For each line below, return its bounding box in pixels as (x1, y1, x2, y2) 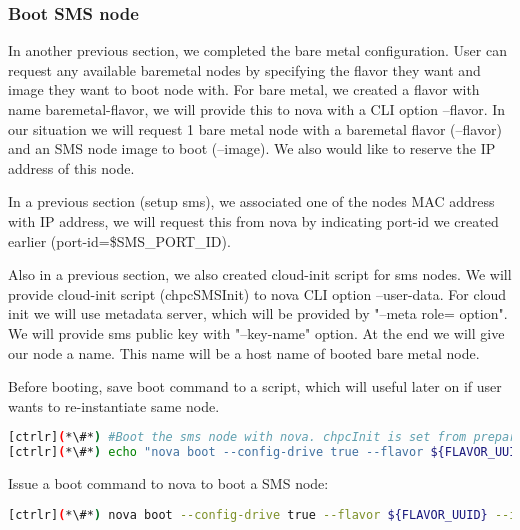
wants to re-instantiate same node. (8, 395, 220, 416)
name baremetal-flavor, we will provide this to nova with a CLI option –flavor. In (8, 99, 506, 119)
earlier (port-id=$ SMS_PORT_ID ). (8, 230, 231, 251)
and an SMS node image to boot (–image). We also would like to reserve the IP (8, 138, 496, 159)
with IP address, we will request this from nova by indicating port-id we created (8, 210, 499, 231)
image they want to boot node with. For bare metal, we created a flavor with (8, 79, 480, 100)
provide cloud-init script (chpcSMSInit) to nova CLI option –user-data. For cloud (8, 283, 507, 304)
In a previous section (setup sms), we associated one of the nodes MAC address (8, 191, 495, 212)
